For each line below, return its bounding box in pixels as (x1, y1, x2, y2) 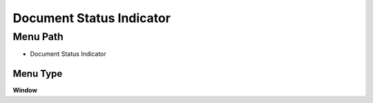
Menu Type (12, 68, 63, 79)
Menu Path (12, 30, 64, 43)
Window (12, 86, 38, 95)
